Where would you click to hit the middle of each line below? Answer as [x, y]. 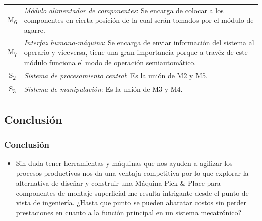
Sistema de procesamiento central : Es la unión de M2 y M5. [116, 75]
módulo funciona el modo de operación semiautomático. [110, 62]
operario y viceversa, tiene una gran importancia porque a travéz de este [136, 52]
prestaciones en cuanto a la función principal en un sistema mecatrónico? [129, 212]
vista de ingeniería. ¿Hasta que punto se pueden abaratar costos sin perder [131, 203]
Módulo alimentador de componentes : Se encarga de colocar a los [124, 10]
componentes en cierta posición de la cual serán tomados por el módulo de [139, 20]
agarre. [35, 30]
